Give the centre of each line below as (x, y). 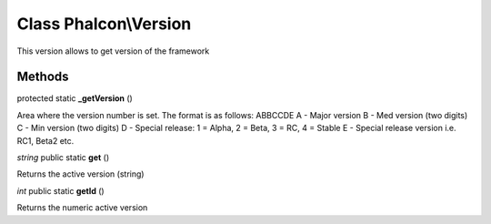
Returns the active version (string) (80, 174)
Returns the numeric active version (82, 208)
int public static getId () (60, 190)
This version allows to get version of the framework (113, 51)
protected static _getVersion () (75, 98)
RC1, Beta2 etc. (45, 140)
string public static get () (63, 158)
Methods (43, 77)
